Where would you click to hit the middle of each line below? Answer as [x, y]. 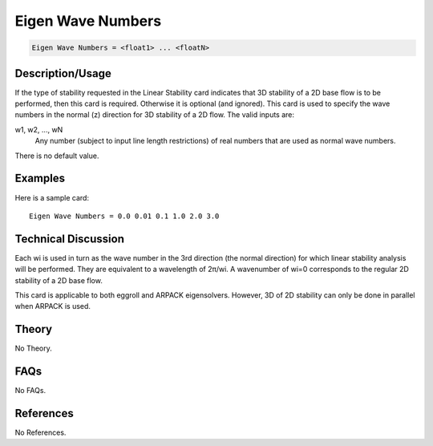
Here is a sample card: [52, 197]
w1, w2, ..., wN [39, 129]
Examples [40, 178]
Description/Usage [63, 73]
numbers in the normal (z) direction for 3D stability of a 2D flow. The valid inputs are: [155, 115]
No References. [40, 432]
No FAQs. [30, 391]
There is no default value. [57, 156]
